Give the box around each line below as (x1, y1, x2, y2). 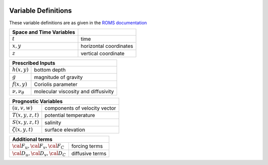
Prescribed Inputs (12, 60, 56, 67)
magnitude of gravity (34, 74, 83, 81)
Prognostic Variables (12, 98, 63, 105)
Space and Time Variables (12, 29, 75, 36)
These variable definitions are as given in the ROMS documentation (9, 20, 147, 26)
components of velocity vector (45, 104, 116, 111)
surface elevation (45, 126, 85, 133)
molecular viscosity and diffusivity (34, 88, 114, 95)
